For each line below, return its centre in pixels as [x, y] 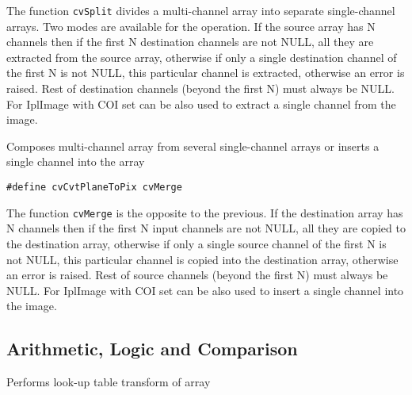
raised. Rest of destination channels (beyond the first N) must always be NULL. [201, 88]
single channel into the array [76, 161]
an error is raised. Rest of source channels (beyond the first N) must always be [197, 275]
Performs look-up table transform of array [109, 382]
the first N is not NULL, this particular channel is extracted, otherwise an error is [206, 73]
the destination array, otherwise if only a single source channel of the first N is [196, 243]
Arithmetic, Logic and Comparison [152, 349]
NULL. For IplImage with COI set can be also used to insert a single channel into [205, 290]
